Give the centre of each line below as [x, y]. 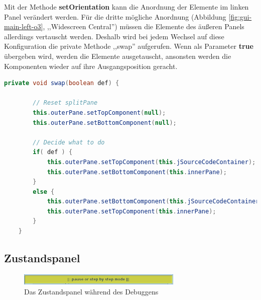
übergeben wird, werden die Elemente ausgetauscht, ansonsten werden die [118, 56]
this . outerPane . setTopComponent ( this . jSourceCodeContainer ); [151, 162]
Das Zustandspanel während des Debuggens [91, 291]
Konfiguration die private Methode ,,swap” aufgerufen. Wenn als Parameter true [129, 46]
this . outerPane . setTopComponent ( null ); [99, 113]
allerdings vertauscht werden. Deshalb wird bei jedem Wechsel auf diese [114, 36]
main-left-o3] [24, 26]
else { [44, 192]
